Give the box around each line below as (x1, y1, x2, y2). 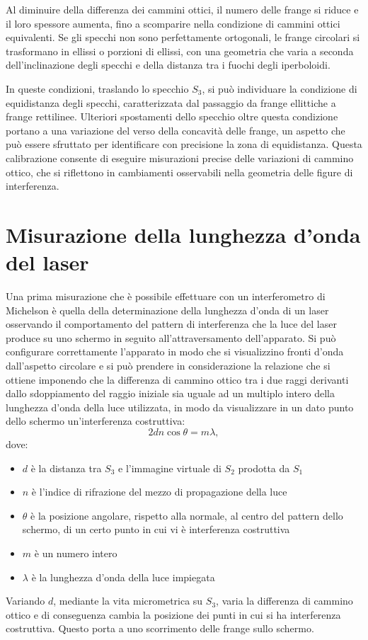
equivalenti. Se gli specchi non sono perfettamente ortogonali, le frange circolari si (6, 30, 360, 45)
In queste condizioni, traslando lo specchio (6, 81, 189, 96)
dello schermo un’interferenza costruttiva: (6, 413, 185, 428)
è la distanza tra (30, 460, 102, 475)
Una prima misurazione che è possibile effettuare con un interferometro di (6, 289, 326, 304)
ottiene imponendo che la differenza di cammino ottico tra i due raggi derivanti (6, 372, 349, 387)
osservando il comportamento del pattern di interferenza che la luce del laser (6, 316, 337, 331)
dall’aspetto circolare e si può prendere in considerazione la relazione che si (6, 358, 330, 372)
